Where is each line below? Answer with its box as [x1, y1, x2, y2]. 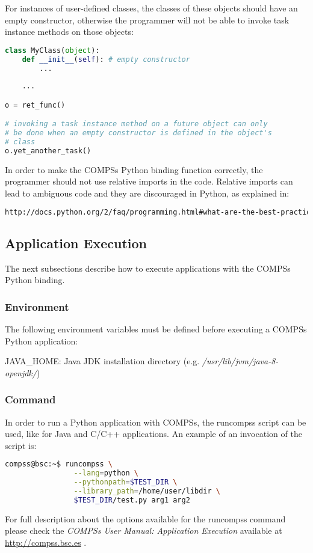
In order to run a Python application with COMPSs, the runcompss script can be [5, 415, 306, 428]
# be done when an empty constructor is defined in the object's [5, 129, 272, 138]
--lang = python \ [73, 469, 138, 478]
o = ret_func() [5, 100, 66, 109]
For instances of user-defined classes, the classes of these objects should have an [5, 2, 298, 14]
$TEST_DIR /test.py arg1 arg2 [73, 495, 190, 504]
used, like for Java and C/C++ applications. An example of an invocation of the [5, 427, 302, 440]
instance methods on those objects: [5, 25, 134, 38]
